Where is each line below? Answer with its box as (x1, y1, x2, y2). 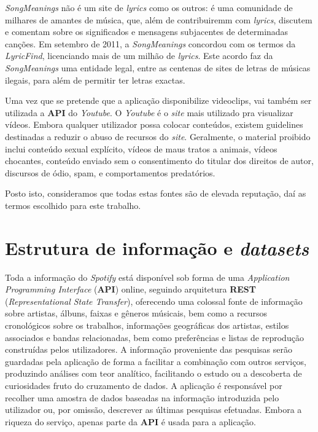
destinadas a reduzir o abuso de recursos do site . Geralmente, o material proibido (5, 130, 311, 143)
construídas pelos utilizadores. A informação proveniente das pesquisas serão (5, 343, 292, 356)
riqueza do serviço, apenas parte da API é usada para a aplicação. (5, 415, 256, 428)
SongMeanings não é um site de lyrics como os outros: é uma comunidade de (5, 1, 293, 14)
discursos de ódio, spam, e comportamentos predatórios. (5, 166, 215, 179)
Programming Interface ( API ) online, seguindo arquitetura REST (5, 283, 256, 296)
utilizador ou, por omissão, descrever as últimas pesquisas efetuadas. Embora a (5, 403, 302, 416)
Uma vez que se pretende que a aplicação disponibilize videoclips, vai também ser (5, 94, 312, 107)
